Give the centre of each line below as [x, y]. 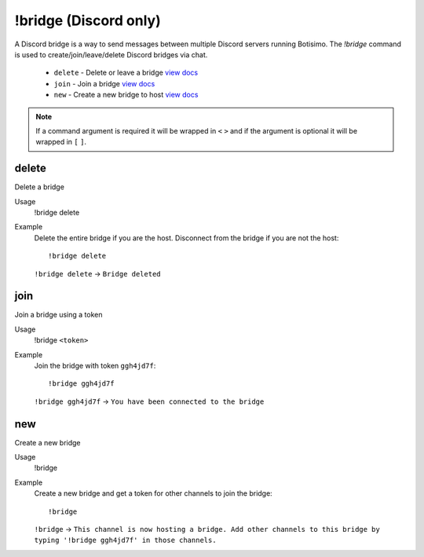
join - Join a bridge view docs [104, 83]
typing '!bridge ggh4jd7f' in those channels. [125, 541]
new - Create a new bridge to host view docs [126, 95]
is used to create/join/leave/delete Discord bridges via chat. [111, 54]
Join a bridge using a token [58, 315]
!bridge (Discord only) [88, 20]
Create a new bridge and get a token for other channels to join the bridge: [153, 493]
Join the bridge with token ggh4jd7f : [95, 366]
